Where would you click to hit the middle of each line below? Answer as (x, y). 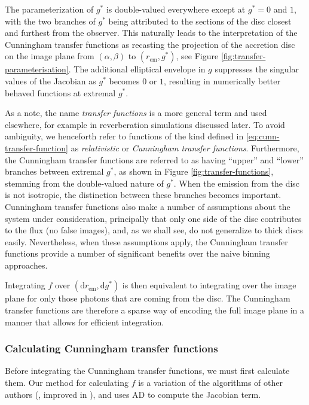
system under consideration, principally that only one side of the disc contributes (153, 218)
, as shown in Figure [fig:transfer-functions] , (194, 171)
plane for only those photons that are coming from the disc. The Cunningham (148, 298)
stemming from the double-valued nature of (84, 183)
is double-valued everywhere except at (176, 9)
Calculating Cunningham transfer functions (111, 348)
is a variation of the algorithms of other (210, 383)
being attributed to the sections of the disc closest (200, 21)
